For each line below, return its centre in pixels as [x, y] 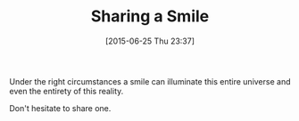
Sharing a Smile [150, 16]
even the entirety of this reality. [66, 91]
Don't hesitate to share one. [60, 108]
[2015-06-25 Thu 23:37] [150, 41]
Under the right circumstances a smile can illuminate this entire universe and [150, 81]
